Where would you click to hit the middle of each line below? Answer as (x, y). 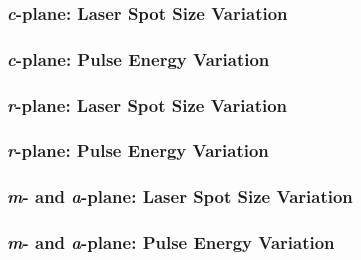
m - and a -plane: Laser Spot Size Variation (180, 196)
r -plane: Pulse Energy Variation (138, 150)
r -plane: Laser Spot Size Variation (147, 104)
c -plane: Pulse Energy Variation (138, 58)
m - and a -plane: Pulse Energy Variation (171, 242)
